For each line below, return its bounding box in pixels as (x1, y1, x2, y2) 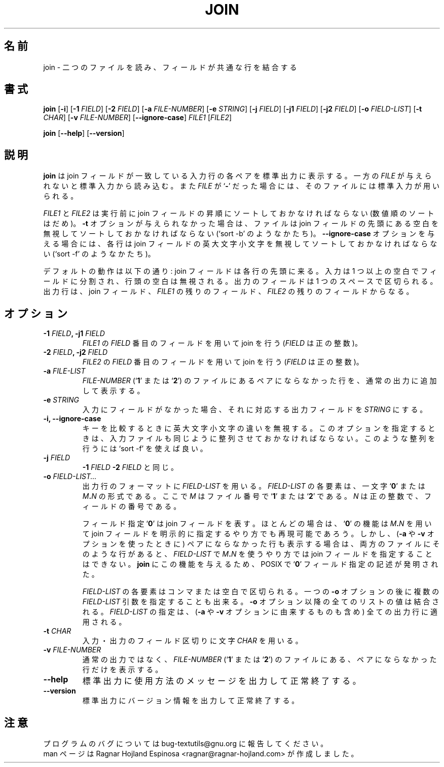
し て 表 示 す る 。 (82, 386, 144, 395)
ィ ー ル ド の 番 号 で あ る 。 (82, 502, 181, 511)
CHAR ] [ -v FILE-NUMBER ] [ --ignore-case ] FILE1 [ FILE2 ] (43, 113, 232, 122)
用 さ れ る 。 (82, 617, 126, 627)
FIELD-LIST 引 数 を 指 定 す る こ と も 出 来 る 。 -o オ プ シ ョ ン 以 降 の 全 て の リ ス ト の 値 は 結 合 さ (82, 597, 439, 606)
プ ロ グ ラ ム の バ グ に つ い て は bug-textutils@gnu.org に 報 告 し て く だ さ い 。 (43, 739, 328, 748)
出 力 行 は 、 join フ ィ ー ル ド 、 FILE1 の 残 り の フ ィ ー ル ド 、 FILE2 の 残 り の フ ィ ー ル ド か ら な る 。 (43, 287, 414, 296)
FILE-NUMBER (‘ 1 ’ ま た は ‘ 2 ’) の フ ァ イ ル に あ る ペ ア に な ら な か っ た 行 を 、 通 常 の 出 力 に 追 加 (82, 376, 437, 385)
